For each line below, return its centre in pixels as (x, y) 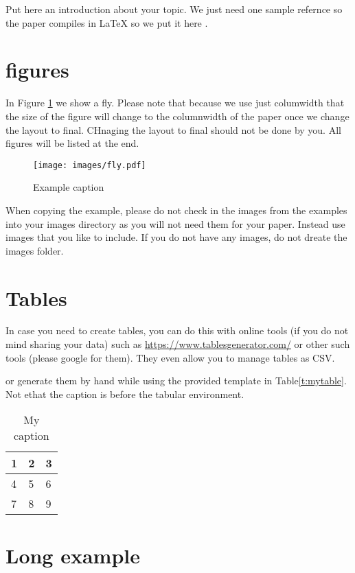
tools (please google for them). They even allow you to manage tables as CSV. (170, 357)
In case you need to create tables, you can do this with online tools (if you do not (177, 330)
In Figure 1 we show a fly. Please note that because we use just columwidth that (175, 103)
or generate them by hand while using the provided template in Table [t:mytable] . (176, 381)
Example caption (69, 187)
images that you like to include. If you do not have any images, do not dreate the (176, 237)
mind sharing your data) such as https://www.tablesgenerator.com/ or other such (178, 344)
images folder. (35, 250)
